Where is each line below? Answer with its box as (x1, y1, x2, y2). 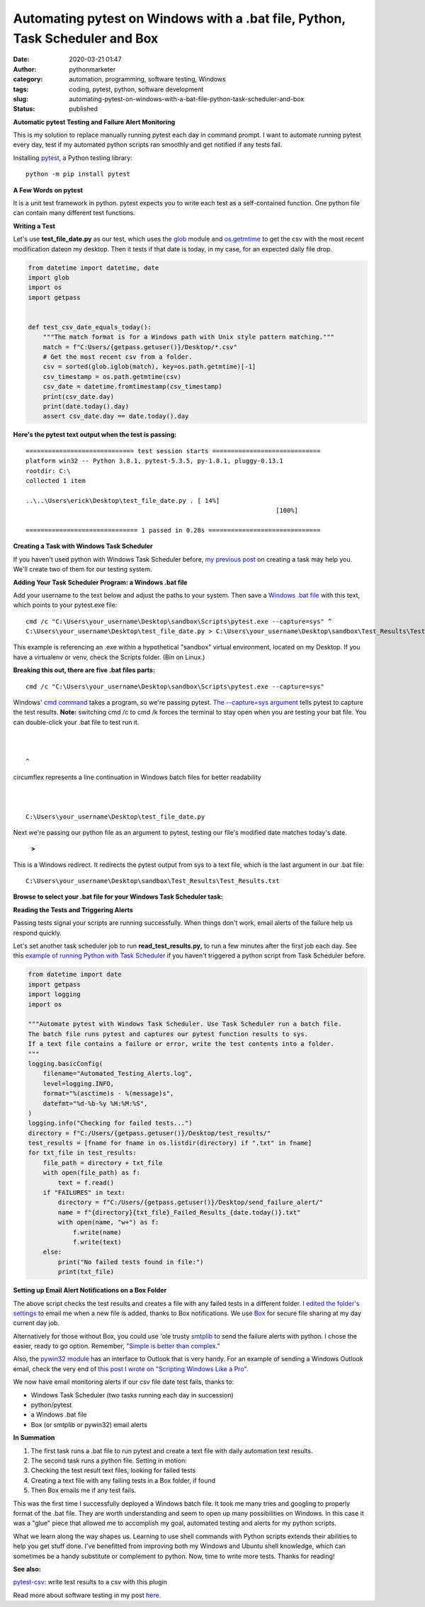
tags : (13, 85, 29, 93)
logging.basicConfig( (28, 1060, 103, 1067)
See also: (13, 1565, 42, 1573)
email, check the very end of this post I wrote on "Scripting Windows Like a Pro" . (13, 1364, 249, 1373)
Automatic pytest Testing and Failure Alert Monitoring (13, 118, 176, 126)
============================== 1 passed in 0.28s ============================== (25, 526, 321, 534)
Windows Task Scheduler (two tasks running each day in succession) (30, 1390, 234, 1399)
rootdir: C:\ (25, 467, 71, 475)
